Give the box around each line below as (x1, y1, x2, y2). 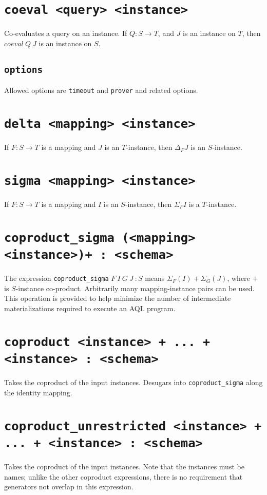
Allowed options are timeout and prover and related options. (4, 85, 198, 96)
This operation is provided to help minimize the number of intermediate (4, 293, 231, 303)
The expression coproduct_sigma (4, 273, 109, 283)
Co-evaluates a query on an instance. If (4, 28, 127, 39)
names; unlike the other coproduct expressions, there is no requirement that (4, 471, 243, 482)
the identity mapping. (4, 387, 72, 397)
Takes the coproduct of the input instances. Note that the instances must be (4, 461, 244, 471)
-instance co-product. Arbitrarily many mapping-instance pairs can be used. (15, 282, 255, 293)
